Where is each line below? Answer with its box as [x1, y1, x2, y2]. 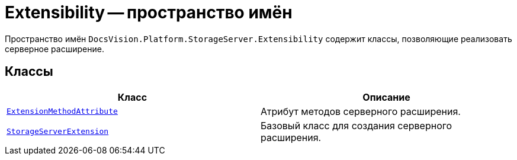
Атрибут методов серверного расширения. [261, 105, 461, 117]
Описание [362, 91, 410, 103]
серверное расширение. [5, 43, 104, 54]
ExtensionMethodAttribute [7, 107, 118, 116]
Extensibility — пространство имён [5, 2, 293, 23]
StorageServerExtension [7, 127, 109, 136]
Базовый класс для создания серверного [261, 119, 452, 132]
